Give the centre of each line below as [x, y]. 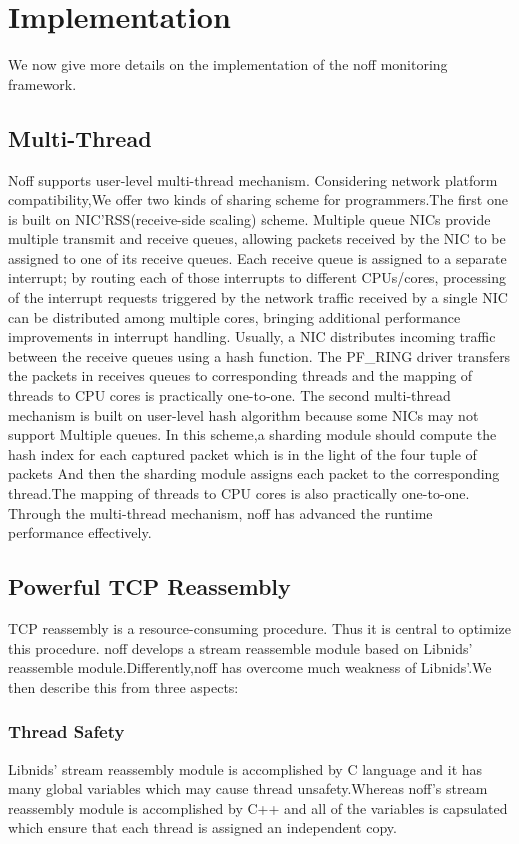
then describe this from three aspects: [123, 686]
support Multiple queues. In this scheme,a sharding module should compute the [252, 434]
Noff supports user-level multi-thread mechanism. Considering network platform [253, 179]
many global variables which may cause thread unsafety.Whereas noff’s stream [248, 788]
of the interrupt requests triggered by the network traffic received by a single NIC [258, 297]
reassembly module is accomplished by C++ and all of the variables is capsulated [258, 807]
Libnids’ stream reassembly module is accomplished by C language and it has [245, 768]
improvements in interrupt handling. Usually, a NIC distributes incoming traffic [252, 336]
